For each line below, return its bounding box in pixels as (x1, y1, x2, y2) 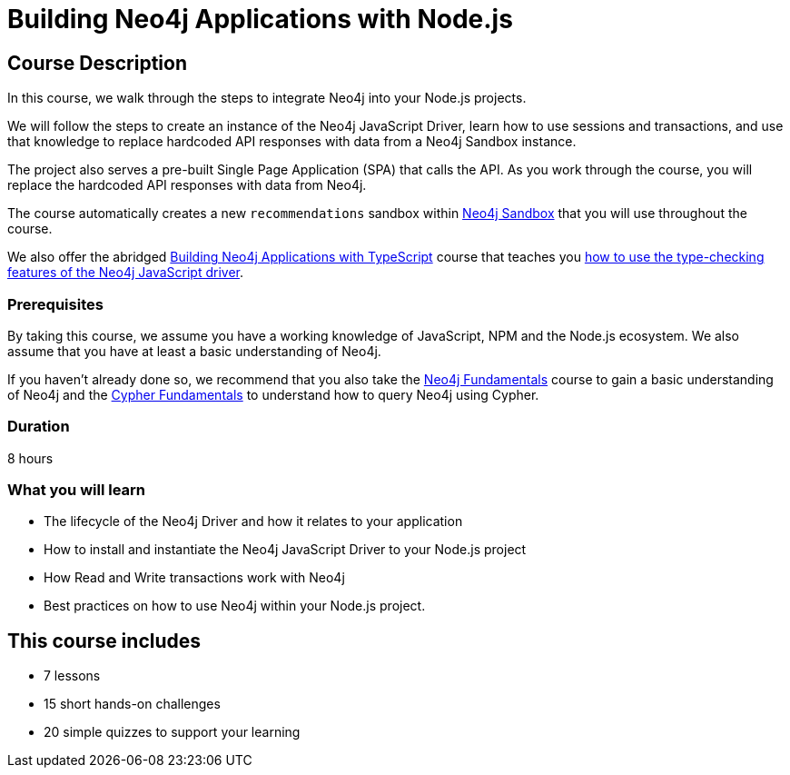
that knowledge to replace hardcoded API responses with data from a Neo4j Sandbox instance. (7, 134, 577, 150)
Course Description (7, 51, 187, 75)
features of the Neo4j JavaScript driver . (7, 264, 244, 281)
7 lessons (44, 668, 101, 684)
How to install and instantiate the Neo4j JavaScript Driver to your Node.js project (44, 542, 527, 558)
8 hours (7, 450, 54, 466)
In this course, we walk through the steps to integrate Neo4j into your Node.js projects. (7, 90, 527, 106)
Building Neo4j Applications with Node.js (7, 4, 513, 35)
